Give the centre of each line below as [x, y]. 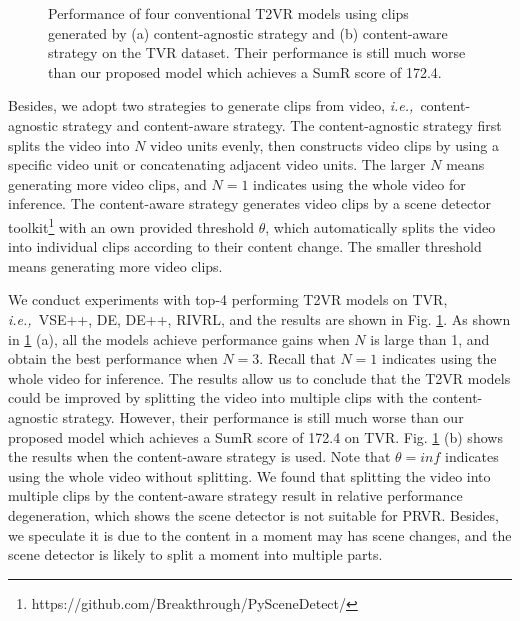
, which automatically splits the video [380, 226]
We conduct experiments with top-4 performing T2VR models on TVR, [228, 299]
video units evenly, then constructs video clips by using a [324, 144]
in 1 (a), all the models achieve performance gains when [179, 338]
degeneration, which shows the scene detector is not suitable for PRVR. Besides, [253, 514]
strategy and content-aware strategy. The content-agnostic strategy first [282, 124]
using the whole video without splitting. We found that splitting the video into [249, 475]
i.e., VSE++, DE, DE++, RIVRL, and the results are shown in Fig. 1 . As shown [259, 318]
